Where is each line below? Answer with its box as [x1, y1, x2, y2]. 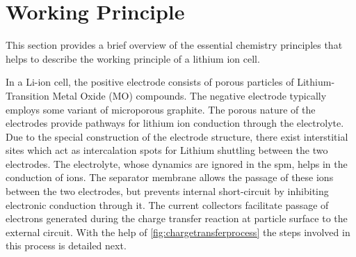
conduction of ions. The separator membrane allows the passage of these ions [6, 170, 334, 185]
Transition [6, 88, 49, 102]
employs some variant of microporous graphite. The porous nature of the [6, 102, 316, 116]
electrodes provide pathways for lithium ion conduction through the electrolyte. [6, 116, 344, 130]
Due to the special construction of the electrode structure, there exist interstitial [6, 129, 348, 143]
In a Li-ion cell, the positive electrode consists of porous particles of [6, 75, 294, 89]
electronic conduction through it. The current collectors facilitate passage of [6, 197, 329, 212]
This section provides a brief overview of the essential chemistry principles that [6, 38, 343, 52]
